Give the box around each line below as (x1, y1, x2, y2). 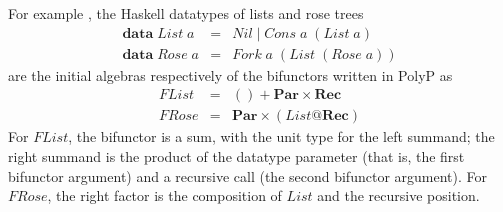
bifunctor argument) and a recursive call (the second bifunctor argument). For (8, 165, 487, 186)
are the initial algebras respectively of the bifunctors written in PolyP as (8, 64, 453, 85)
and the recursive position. (317, 185, 480, 206)
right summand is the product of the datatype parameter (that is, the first (8, 145, 465, 166)
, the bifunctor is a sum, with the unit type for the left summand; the (68, 126, 495, 147)
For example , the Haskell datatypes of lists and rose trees (8, 3, 364, 23)
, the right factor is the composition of (47, 185, 282, 206)
